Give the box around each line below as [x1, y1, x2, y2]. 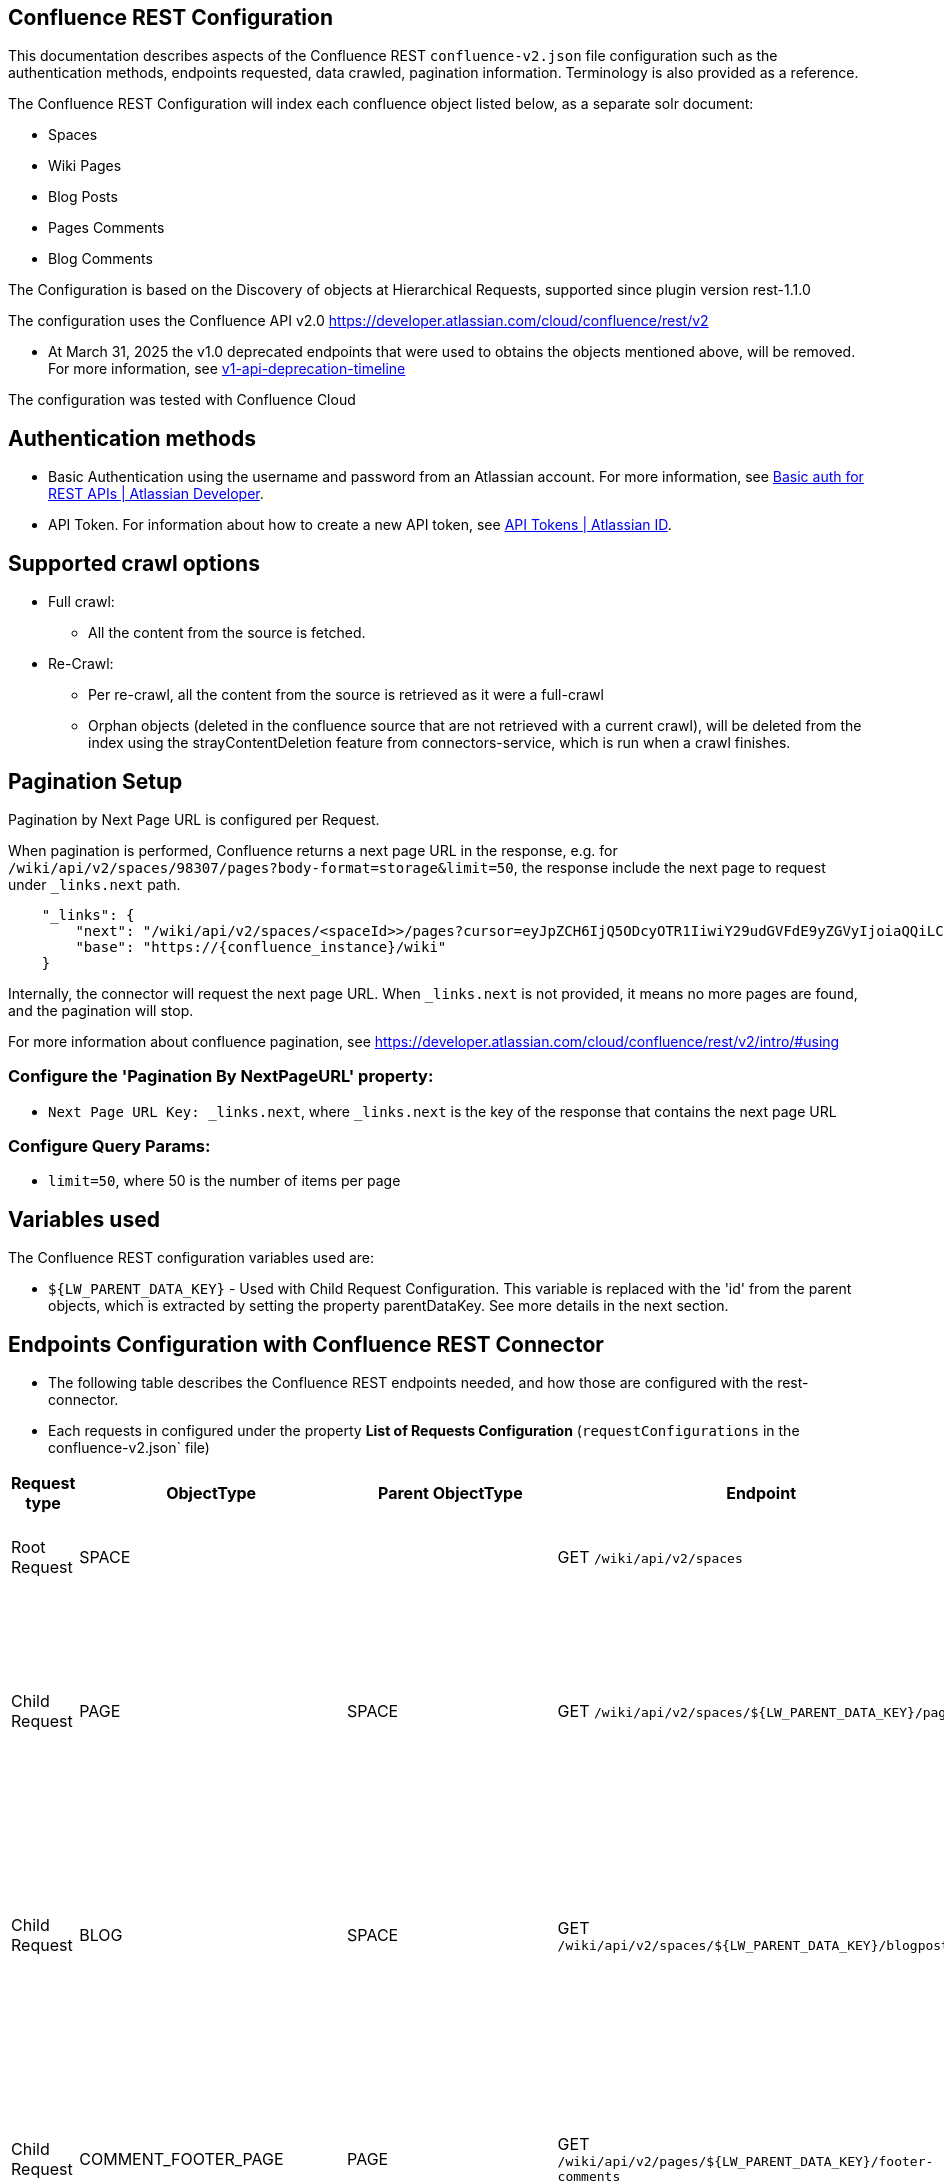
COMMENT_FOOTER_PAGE [79, 2149, 284, 2170]
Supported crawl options [8, 550, 260, 576]
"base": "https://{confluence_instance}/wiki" [75, 938, 447, 955]
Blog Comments [48, 250, 153, 268]
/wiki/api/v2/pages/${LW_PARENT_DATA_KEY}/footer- [557, 2154, 934, 2170]
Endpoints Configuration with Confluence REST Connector [8, 1331, 604, 1357]
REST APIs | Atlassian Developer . [48, 485, 264, 503]
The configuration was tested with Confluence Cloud [8, 391, 356, 409]
